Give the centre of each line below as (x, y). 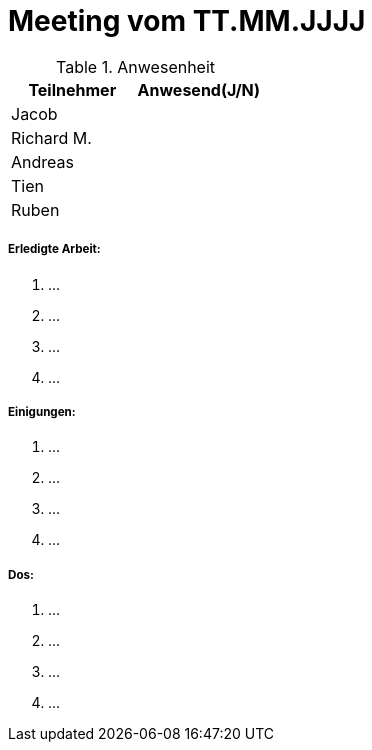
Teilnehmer (72, 89)
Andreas (42, 161)
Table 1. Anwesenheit (136, 66)
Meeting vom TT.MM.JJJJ (187, 21)
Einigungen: (42, 411)
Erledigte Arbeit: (54, 249)
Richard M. (51, 137)
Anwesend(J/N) (199, 89)
